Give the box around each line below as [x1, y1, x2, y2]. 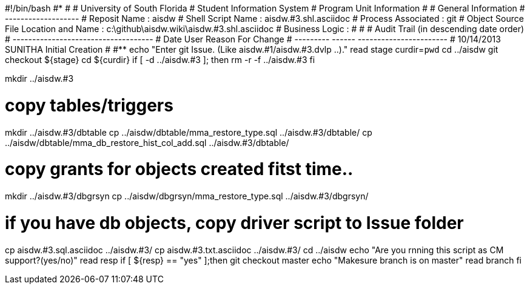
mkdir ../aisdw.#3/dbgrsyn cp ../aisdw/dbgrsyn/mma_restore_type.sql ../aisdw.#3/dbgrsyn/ [5, 191, 369, 201]
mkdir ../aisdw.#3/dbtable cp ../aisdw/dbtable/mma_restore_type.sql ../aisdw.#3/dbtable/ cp [5, 127, 372, 138]
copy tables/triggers [5, 95, 173, 116]
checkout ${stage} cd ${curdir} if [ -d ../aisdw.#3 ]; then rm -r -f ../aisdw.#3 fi [5, 55, 315, 65]
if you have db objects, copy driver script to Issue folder [5, 212, 464, 233]
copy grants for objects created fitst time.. [5, 159, 354, 180]
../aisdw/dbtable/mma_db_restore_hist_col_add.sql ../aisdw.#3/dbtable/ [5, 137, 289, 148]
